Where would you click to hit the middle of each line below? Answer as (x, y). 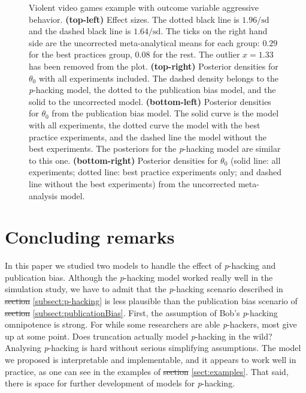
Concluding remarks (90, 237)
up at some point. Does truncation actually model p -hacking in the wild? (139, 336)
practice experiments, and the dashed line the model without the (148, 136)
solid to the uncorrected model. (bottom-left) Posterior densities (150, 101)
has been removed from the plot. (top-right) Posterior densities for (154, 66)
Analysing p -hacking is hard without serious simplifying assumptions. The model (153, 348)
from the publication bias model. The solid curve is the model (165, 113)
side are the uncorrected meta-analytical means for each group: (144, 42)
